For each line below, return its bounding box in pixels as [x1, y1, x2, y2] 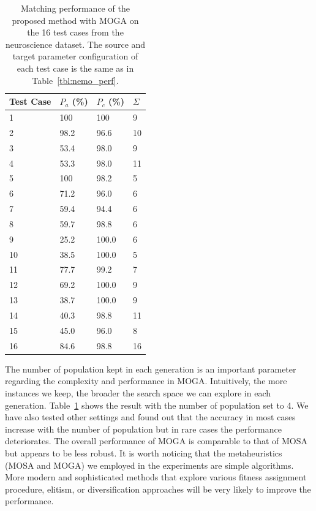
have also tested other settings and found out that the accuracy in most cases [5, 411, 296, 423]
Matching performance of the [21, 2, 130, 14]
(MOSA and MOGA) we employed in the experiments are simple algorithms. [5, 458, 294, 471]
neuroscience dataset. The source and [5, 37, 146, 50]
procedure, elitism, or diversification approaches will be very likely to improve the [5, 482, 311, 495]
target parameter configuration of [12, 50, 138, 62]
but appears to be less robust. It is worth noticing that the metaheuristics [5, 446, 282, 459]
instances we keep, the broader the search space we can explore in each [5, 386, 271, 399]
